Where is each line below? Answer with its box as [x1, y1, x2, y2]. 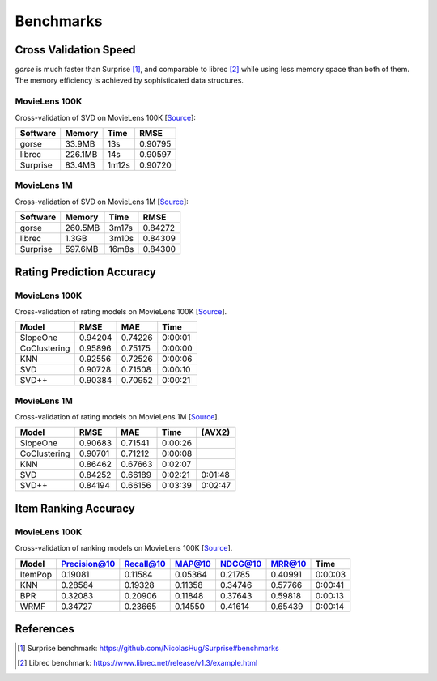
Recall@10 [124, 558, 166, 569]
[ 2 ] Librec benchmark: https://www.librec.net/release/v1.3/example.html [17, 658, 258, 668]
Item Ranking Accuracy [15, 501, 135, 515]
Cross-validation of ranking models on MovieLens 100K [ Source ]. [15, 543, 233, 553]
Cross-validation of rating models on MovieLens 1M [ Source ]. [15, 412, 220, 422]
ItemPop [19, 568, 53, 580]
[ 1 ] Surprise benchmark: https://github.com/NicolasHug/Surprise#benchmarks [17, 644, 279, 653]
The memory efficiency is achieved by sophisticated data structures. [15, 75, 244, 85]
